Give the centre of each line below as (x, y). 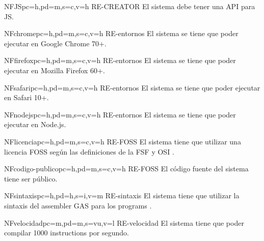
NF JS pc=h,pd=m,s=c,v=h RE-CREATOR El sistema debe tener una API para (130, 6)
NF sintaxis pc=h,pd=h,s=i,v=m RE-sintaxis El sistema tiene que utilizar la (122, 195)
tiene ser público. (31, 178)
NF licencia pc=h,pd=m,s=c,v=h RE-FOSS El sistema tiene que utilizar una (123, 141)
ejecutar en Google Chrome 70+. (55, 43)
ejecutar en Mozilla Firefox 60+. (55, 70)
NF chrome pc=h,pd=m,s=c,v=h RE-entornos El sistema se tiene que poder (121, 33)
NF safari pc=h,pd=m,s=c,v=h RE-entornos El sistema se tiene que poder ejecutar (132, 87)
